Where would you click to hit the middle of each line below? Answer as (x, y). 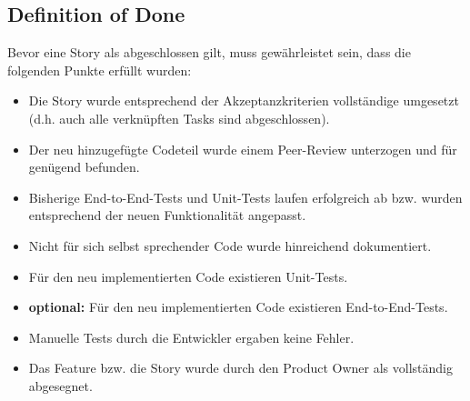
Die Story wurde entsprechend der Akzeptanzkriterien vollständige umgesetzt (244, 100)
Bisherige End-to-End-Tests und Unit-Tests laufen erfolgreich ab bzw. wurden (245, 197)
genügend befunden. (84, 167)
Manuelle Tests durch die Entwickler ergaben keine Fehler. (191, 337)
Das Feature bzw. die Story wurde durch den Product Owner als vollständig (240, 368)
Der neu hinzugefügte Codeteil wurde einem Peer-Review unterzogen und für (243, 149)
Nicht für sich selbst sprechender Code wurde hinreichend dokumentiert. (230, 245)
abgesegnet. (60, 385)
